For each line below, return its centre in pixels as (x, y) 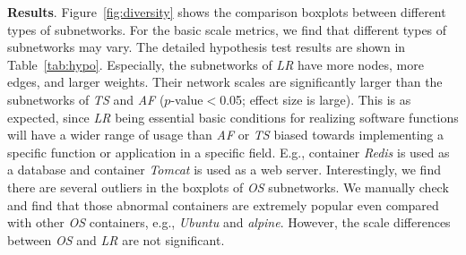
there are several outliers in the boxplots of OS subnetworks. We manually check (228, 187)
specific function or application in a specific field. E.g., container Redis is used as (229, 152)
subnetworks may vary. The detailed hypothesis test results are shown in (207, 47)
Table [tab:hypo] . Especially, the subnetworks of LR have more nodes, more (216, 64)
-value (187, 99)
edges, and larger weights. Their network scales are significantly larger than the (225, 82)
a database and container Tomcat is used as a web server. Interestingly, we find (224, 170)
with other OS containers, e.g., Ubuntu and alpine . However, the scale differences (229, 222)
